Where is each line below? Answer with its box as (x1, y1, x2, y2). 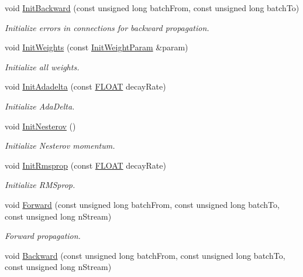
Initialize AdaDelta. (5, 100, 75, 112)
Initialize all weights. (5, 60, 80, 73)
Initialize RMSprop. (5, 179, 75, 191)
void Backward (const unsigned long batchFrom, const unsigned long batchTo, (5, 249, 285, 261)
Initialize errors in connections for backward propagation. (5, 21, 209, 33)
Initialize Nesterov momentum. (5, 139, 115, 152)
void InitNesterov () (5, 119, 76, 132)
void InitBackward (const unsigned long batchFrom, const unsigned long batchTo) (5, 2, 299, 13)
